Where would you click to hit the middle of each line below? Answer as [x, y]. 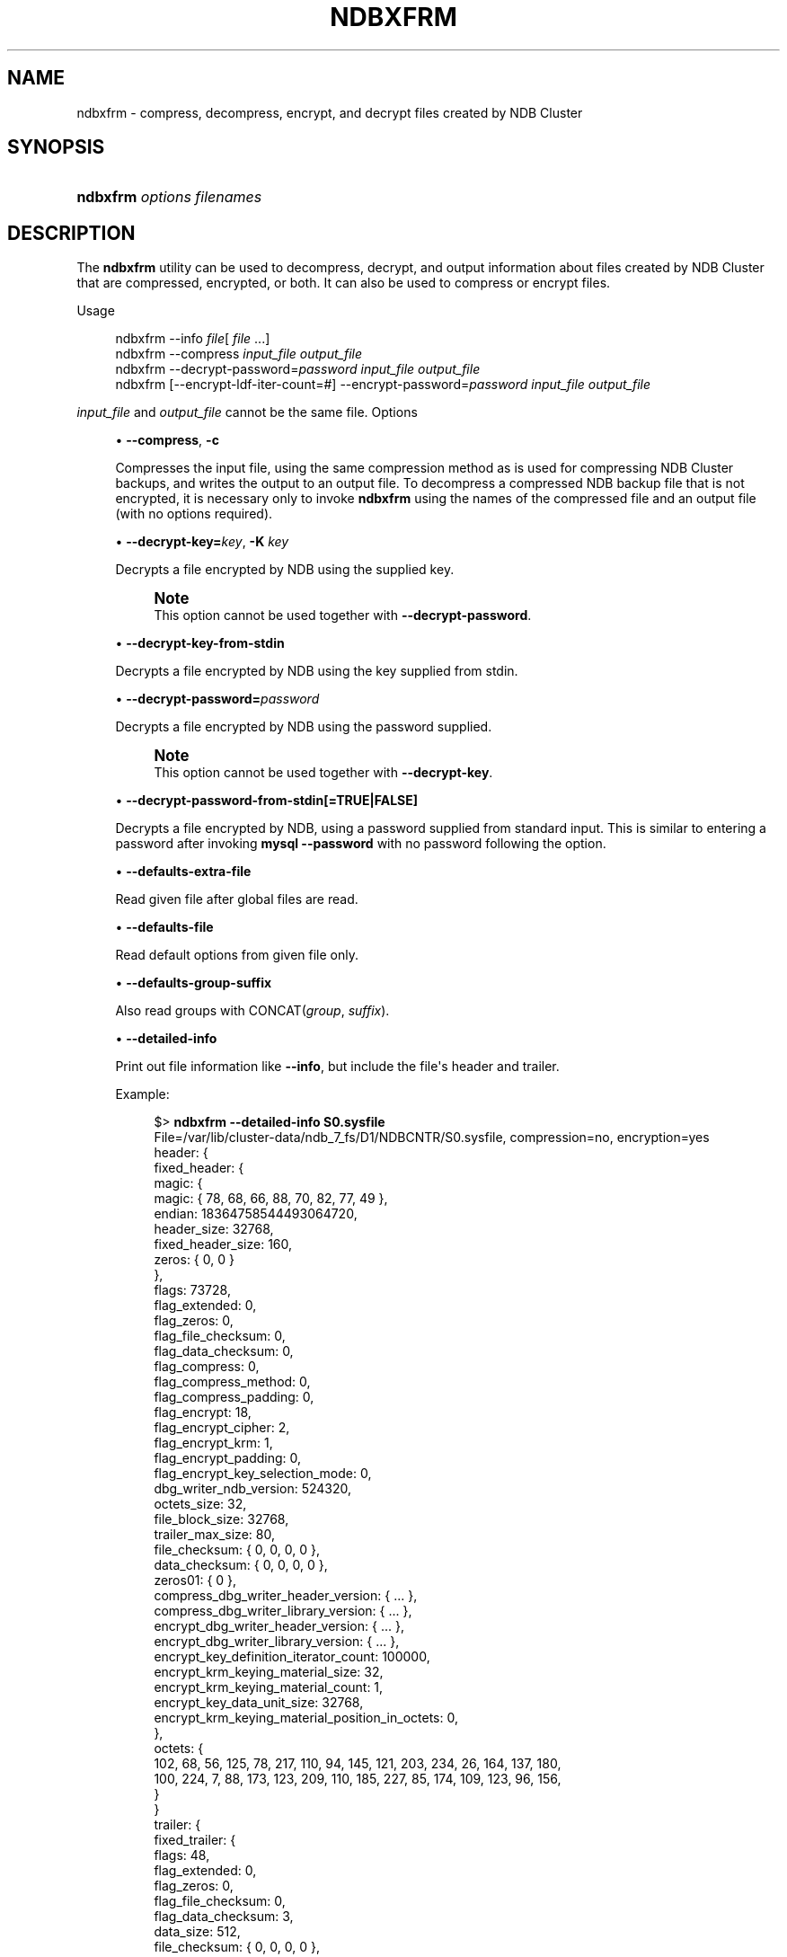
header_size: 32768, [214, 1229]
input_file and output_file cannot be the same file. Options [247, 412]
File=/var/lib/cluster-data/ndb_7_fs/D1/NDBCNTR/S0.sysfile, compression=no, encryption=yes [432, 1138]
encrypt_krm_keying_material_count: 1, [269, 1687]
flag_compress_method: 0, [232, 1382]
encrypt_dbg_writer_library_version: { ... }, [277, 1642]
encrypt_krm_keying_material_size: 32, [269, 1672]
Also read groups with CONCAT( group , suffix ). [252, 1011]
